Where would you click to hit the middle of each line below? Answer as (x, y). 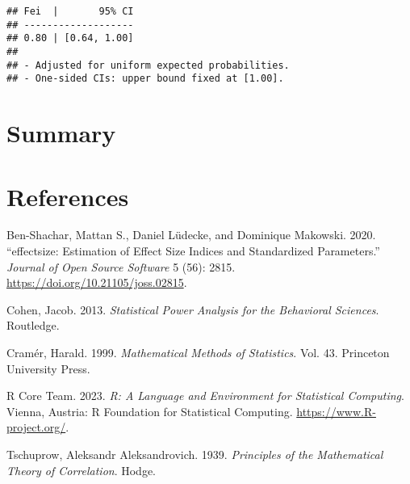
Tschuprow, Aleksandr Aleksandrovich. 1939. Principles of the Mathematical (195, 454)
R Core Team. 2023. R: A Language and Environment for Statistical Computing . (205, 396)
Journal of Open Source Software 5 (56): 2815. (121, 266)
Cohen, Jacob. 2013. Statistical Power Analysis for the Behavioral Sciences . (193, 309)
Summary (61, 133)
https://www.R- (336, 411)
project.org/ (36, 427)
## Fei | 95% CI (70, 11)
